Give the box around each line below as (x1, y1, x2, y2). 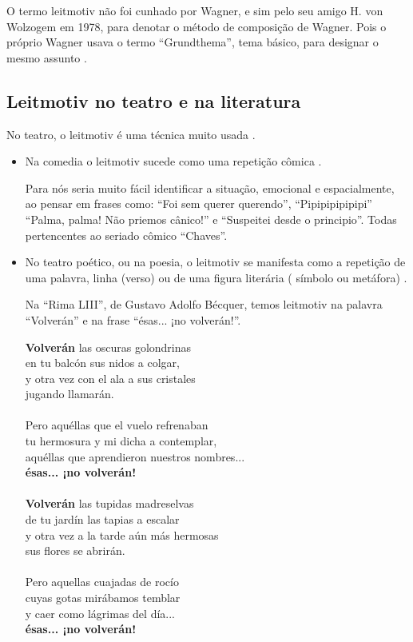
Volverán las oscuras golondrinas (25, 338, 192, 355)
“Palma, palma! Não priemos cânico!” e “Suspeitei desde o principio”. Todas (25, 210, 397, 227)
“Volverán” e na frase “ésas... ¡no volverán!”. (25, 311, 241, 328)
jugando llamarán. (25, 385, 114, 402)
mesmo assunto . (6, 49, 87, 66)
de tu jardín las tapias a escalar (25, 511, 180, 528)
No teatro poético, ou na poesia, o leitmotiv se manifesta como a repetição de (25, 253, 406, 270)
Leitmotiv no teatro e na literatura (6, 88, 301, 113)
